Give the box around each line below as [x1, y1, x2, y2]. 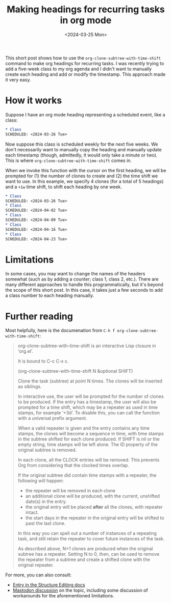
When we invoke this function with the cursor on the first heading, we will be [5, 167, 166, 173]
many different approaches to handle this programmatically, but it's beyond [5, 282, 163, 288]
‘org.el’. [17, 348, 33, 354]
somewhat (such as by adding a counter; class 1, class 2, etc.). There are [5, 276, 159, 283]
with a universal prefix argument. [17, 415, 87, 421]
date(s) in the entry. [25, 498, 67, 505]
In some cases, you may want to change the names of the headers [5, 271, 145, 277]
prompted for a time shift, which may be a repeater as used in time [17, 404, 158, 411]
